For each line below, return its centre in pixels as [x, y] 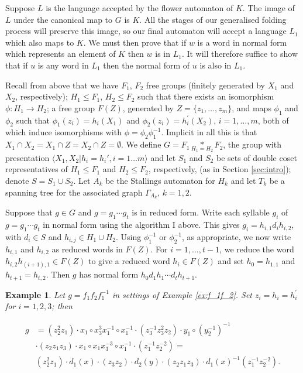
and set [231, 261]
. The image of [268, 8]
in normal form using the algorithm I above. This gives [141, 225]
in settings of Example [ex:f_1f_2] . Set [182, 294]
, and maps [252, 107]
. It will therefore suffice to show [240, 54]
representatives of [37, 169]
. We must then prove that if [135, 42]
